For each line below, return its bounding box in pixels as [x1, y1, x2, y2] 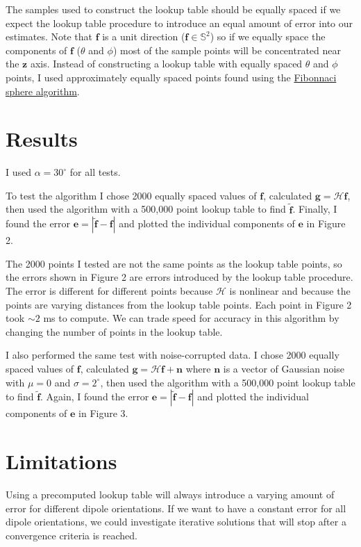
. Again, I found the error [40, 389, 149, 404]
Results [6, 124, 78, 153]
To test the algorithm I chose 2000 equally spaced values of [6, 188, 257, 202]
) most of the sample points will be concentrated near [112, 42, 342, 57]
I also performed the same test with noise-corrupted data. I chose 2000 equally [6, 348, 339, 362]
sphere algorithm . [6, 83, 80, 98]
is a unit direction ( [102, 29, 185, 44]
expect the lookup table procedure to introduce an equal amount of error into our [6, 15, 353, 30]
